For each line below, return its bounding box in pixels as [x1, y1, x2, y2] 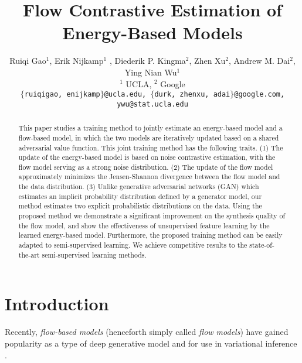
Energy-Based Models [62, 20, 243, 44]
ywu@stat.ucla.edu [117, 100, 188, 108]
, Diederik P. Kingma [109, 54, 186, 67]
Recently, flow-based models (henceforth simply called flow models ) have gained [5, 326, 289, 338]
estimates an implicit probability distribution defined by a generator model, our [18, 191, 262, 201]
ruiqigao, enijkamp [24, 90, 100, 99]
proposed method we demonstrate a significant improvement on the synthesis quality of [18, 211, 286, 221]
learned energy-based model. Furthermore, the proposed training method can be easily [18, 230, 283, 240]
